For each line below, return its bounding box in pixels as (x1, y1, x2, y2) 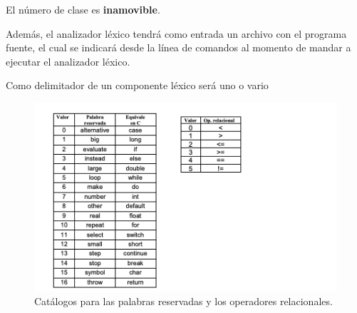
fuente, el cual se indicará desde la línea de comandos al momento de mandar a (6, 40, 351, 55)
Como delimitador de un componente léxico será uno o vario (6, 78, 269, 93)
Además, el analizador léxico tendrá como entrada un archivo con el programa (6, 26, 347, 41)
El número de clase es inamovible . (6, 2, 160, 16)
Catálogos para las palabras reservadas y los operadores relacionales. (34, 294, 333, 309)
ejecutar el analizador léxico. (6, 53, 130, 68)
